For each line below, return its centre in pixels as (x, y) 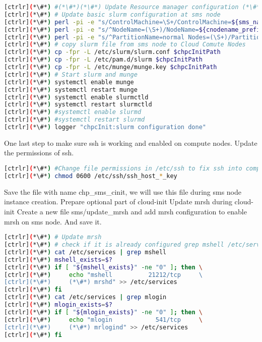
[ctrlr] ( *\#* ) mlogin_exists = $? (58, 305)
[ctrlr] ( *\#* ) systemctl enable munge (69, 82)
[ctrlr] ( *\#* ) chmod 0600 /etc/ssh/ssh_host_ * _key (91, 176)
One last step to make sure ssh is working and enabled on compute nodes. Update (131, 142)
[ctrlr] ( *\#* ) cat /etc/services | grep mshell (85, 252)
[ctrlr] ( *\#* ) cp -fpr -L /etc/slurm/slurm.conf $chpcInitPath (112, 52)
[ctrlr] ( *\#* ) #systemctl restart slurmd (75, 120)
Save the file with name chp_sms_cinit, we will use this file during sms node (123, 191)
